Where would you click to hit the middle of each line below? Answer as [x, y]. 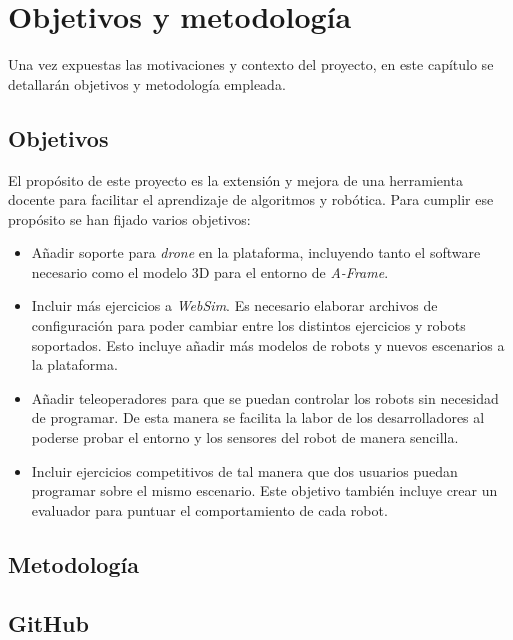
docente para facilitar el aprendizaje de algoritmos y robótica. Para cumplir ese [251, 199]
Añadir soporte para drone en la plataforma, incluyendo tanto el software [256, 252]
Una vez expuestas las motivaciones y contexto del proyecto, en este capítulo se [251, 64]
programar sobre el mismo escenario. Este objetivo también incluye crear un [264, 490]
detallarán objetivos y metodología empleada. [147, 83]
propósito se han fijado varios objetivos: [129, 218]
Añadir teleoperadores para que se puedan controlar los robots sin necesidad [265, 397]
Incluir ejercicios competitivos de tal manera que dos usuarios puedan [244, 470]
